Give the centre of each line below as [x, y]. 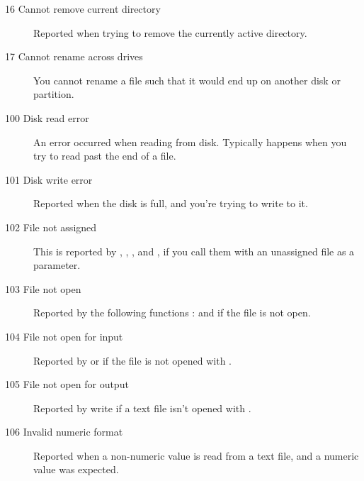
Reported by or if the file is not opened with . [132, 360]
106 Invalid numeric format [64, 432]
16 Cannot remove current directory [83, 9]
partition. [54, 94]
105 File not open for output [67, 384]
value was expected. [76, 469]
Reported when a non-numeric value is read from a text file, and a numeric [196, 455]
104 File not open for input [64, 336]
